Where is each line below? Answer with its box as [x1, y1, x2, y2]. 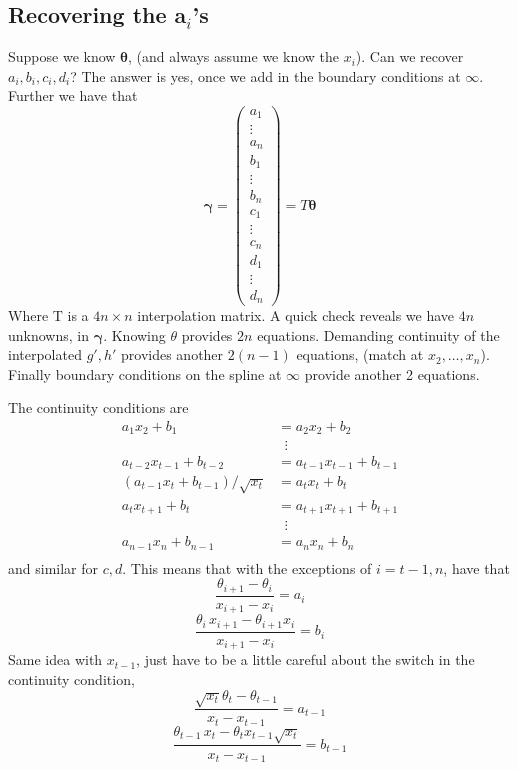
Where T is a [8, 305, 89, 326]
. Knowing [103, 324, 166, 345]
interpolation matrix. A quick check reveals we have [137, 305, 455, 326]
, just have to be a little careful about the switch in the [136, 649, 475, 670]
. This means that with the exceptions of [122, 557, 372, 578]
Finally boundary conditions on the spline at [8, 363, 282, 384]
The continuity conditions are [8, 397, 189, 418]
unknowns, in [8, 324, 89, 345]
